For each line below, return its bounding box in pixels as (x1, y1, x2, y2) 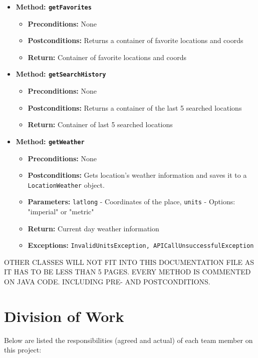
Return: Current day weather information (28, 223, 159, 233)
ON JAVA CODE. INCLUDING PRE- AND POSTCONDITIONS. (4, 276, 210, 287)
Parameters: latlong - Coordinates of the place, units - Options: (28, 196, 235, 207)
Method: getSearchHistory (16, 69, 106, 79)
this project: (4, 344, 42, 355)
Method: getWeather (16, 136, 85, 146)
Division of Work (4, 305, 124, 326)
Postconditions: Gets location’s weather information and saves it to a (28, 170, 247, 180)
